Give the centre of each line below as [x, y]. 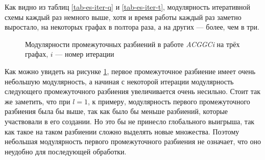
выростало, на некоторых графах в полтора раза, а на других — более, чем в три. [132, 27]
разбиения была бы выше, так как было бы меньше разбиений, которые [116, 111]
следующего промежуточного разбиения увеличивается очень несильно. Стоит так [133, 91]
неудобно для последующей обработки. [66, 151]
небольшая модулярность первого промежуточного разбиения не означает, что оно [133, 141]
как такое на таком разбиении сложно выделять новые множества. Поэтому [122, 131]
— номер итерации [85, 54]
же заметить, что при [38, 101]
